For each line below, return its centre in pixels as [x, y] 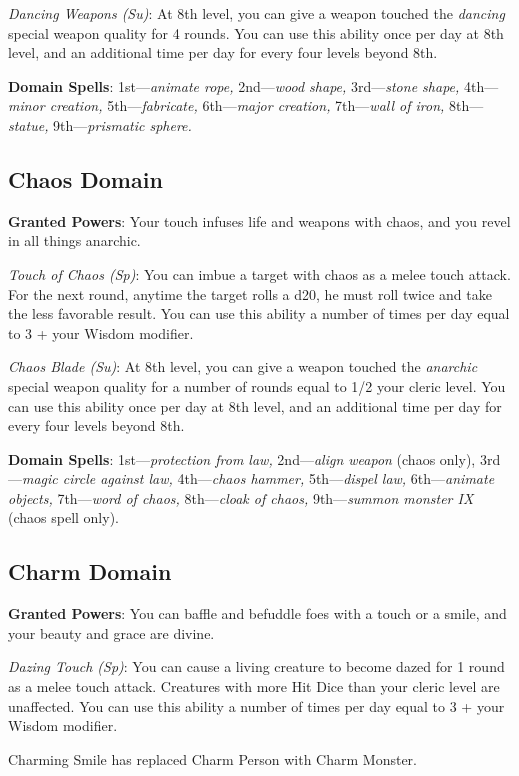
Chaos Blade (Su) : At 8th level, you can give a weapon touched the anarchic [243, 366]
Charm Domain [90, 571]
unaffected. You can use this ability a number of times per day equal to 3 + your [256, 705]
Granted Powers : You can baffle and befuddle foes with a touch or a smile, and [257, 613]
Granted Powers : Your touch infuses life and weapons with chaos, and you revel [259, 220]
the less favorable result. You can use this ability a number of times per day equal [259, 313]
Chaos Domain [85, 178]
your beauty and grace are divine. [111, 632]
